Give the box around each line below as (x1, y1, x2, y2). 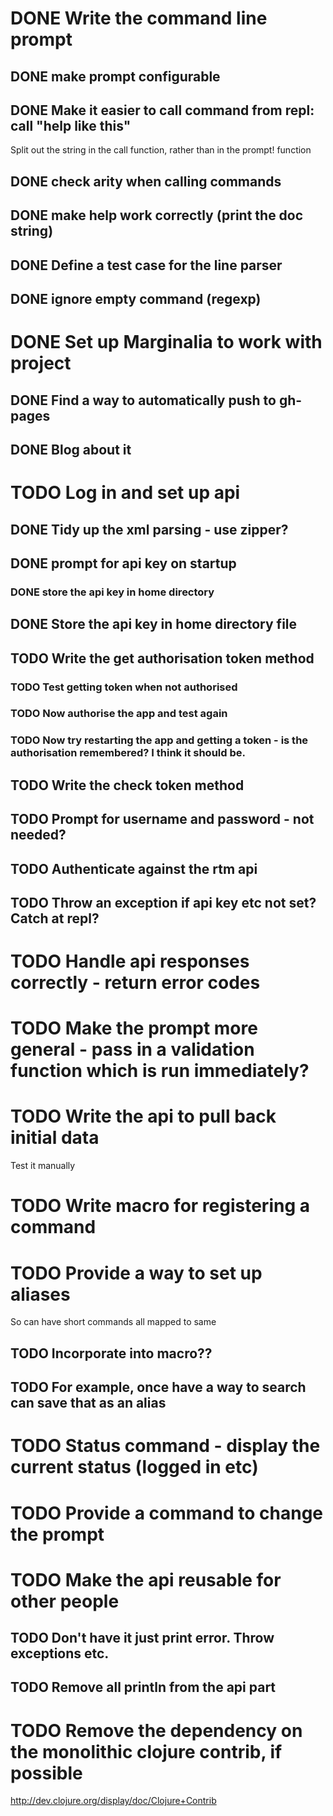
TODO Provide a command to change (10, 1502, 324, 1524)
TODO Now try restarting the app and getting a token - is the (10, 733, 309, 747)
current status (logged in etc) (10, 1456, 259, 1479)
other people (10, 1590, 120, 1612)
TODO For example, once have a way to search (10, 1379, 307, 1396)
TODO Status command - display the (10, 1435, 321, 1457)
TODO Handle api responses (10, 950, 250, 973)
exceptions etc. (10, 1645, 110, 1662)
